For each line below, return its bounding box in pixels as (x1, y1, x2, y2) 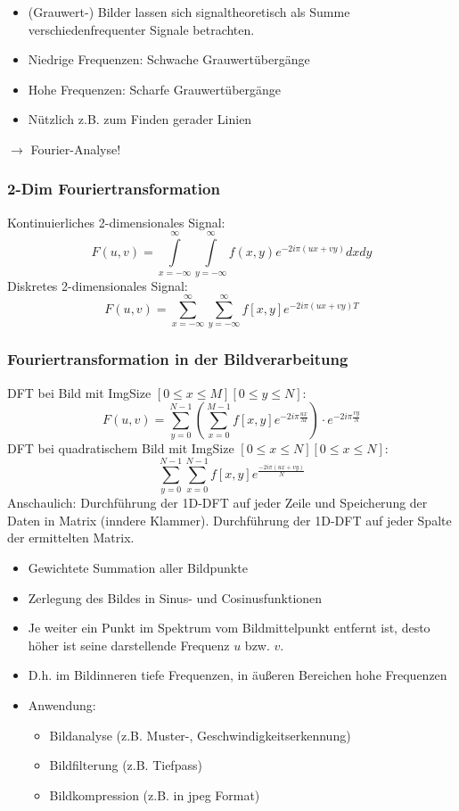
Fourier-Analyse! (30, 139, 121, 158)
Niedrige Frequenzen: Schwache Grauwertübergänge (28, 50, 310, 69)
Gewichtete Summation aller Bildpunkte (28, 558, 248, 576)
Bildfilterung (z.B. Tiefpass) (49, 756, 202, 774)
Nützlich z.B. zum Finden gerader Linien (28, 110, 252, 128)
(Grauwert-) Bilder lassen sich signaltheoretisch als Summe (28, 3, 350, 21)
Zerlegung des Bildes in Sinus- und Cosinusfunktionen (28, 588, 323, 607)
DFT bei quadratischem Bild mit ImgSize (7, 439, 234, 458)
